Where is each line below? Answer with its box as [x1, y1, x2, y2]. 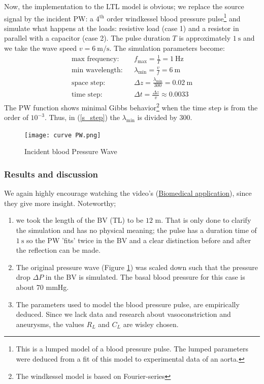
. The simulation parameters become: [109, 43, 225, 53]
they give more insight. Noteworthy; [4, 197, 116, 208]
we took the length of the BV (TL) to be [16, 215, 144, 225]
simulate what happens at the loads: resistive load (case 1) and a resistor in [4, 22, 239, 33]
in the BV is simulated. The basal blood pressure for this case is [45, 272, 245, 282]
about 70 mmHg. [16, 281, 69, 292]
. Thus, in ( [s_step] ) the [44, 112, 120, 123]
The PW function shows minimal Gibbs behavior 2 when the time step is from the [4, 100, 258, 112]
